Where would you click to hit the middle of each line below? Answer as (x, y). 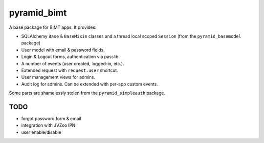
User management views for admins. (58, 77)
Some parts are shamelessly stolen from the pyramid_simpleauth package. (87, 93)
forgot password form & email (51, 118)
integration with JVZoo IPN (48, 125)
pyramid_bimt (38, 13)
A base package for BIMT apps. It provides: (53, 27)
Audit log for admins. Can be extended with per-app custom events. (90, 84)
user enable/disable (41, 132)
